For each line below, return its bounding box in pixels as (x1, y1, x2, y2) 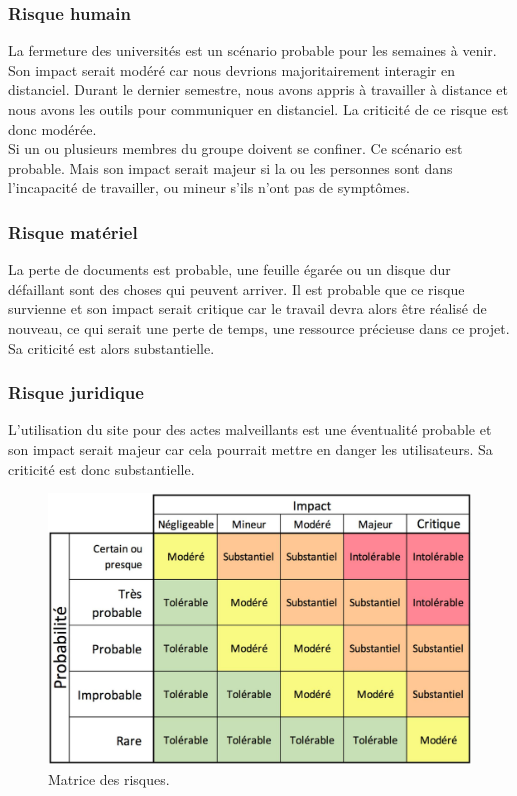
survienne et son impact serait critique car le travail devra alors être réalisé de (8, 298, 487, 319)
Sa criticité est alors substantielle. (8, 337, 215, 358)
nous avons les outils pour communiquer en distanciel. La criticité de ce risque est (8, 99, 509, 119)
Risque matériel (8, 219, 138, 244)
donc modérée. (8, 118, 97, 139)
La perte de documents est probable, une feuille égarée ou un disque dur (8, 259, 451, 280)
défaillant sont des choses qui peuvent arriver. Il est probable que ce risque (8, 278, 465, 299)
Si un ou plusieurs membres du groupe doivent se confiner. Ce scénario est (8, 138, 463, 159)
